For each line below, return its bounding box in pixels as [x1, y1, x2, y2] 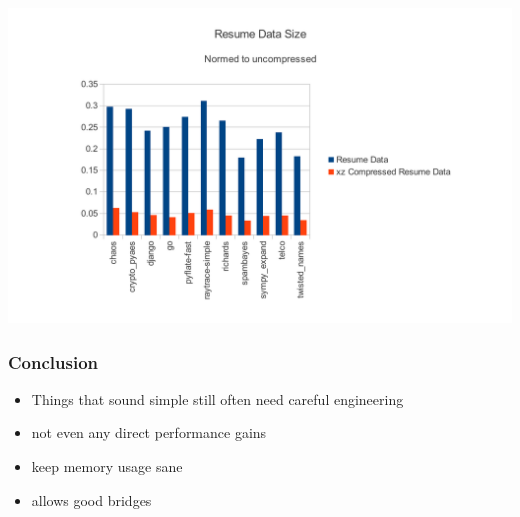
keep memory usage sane [31, 456, 183, 476]
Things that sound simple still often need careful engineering [31, 388, 404, 409]
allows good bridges [31, 489, 152, 510]
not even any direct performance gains [31, 422, 267, 443]
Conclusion [8, 349, 98, 374]
